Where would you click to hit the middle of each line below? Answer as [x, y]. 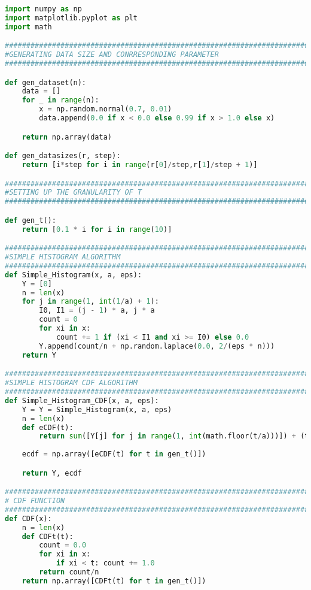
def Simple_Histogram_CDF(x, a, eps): [82, 400]
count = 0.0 [63, 545]
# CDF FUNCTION [35, 501]
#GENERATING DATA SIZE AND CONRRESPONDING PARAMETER [112, 55]
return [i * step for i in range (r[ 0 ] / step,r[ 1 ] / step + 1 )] [140, 165]
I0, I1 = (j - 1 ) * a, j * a [97, 311]
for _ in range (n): [60, 100]
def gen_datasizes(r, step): [63, 156]
